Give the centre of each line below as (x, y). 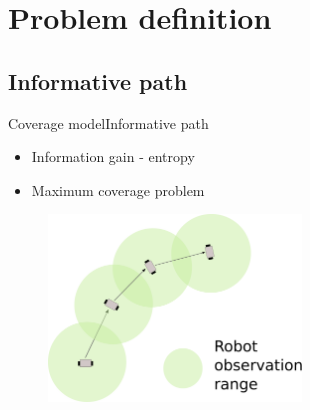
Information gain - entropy (113, 156)
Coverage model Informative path (108, 122)
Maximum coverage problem (118, 189)
